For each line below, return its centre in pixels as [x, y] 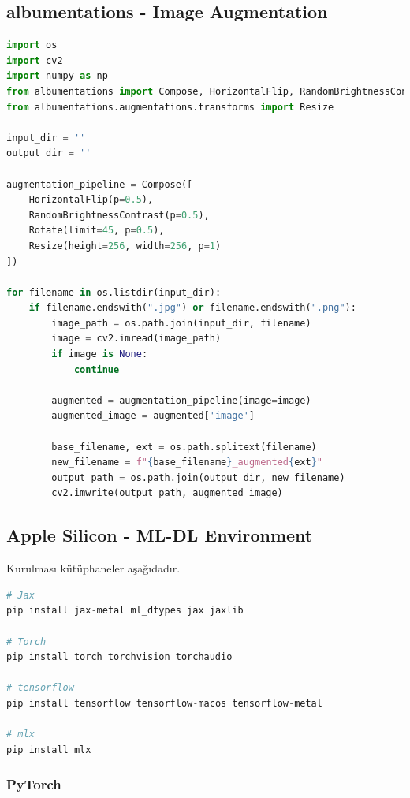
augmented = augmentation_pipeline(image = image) [181, 400]
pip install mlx [49, 750]
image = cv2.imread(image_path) [136, 339]
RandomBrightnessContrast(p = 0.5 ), [119, 215]
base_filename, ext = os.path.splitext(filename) [184, 447]
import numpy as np [57, 76]
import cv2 [35, 60]
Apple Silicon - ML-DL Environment [160, 535]
